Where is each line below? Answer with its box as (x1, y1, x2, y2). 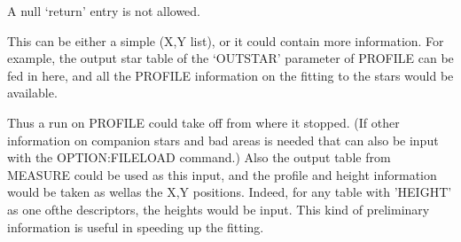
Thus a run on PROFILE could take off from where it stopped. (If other (7, 113, 400, 131)
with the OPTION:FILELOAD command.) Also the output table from (7, 148, 391, 167)
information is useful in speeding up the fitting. (7, 217, 264, 236)
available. (7, 83, 58, 102)
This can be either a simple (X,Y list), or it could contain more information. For (7, 31, 444, 50)
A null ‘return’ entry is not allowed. (7, 2, 200, 20)
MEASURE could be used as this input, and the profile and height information (7, 165, 437, 183)
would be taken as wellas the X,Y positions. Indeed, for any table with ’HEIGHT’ (7, 183, 452, 201)
